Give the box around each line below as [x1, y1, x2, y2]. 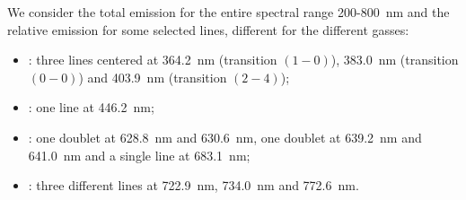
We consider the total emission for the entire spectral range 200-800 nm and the [7, 3, 450, 21]
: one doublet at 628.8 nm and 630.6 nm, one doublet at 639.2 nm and [28, 127, 422, 146]
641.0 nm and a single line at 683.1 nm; [28, 145, 251, 164]
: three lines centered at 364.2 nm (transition [28, 50, 277, 69]
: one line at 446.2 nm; [28, 98, 154, 117]
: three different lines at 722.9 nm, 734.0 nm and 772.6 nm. [28, 176, 359, 195]
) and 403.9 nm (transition [78, 67, 227, 86]
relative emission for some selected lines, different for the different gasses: [7, 20, 409, 39]
